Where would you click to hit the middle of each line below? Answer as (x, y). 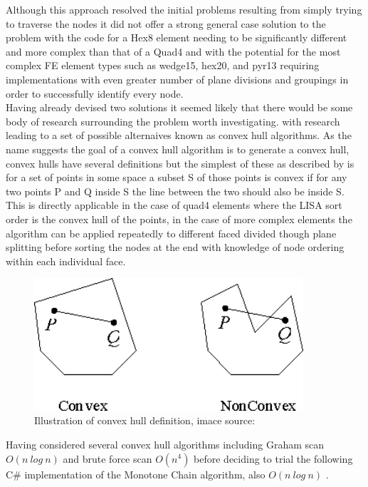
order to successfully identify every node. (95, 93)
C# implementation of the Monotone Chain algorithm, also (136, 474)
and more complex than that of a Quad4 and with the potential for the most (173, 51)
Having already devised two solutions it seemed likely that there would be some (179, 107)
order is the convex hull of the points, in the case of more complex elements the (179, 219)
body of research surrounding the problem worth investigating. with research (173, 121)
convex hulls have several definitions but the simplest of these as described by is (180, 163)
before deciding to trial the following (273, 458)
